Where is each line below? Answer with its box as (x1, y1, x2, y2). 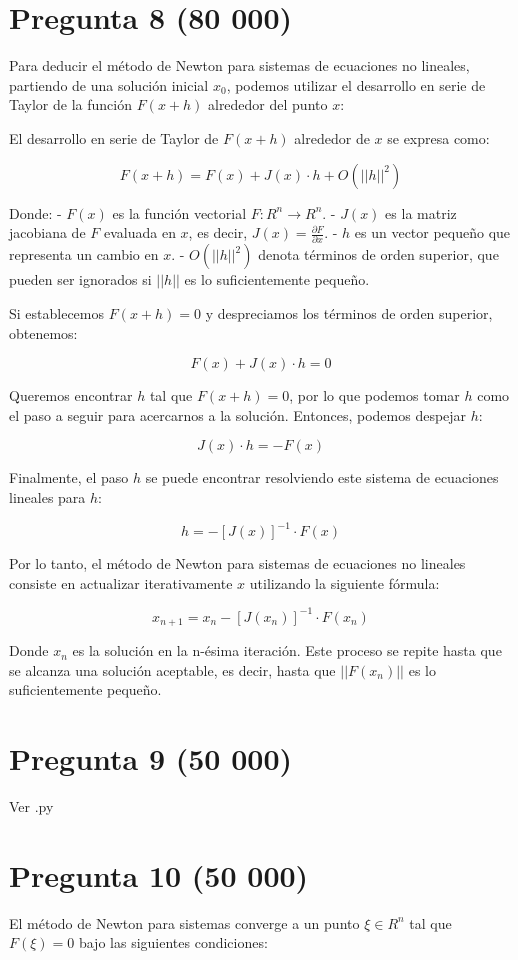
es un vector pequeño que (354, 222, 511, 243)
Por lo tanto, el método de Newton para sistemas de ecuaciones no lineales (9, 553, 466, 574)
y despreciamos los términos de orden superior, (205, 303, 493, 323)
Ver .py (9, 796, 54, 817)
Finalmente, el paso (9, 467, 129, 488)
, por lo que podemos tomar (289, 385, 460, 406)
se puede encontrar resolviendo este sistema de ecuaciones (145, 467, 499, 488)
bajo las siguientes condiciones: (78, 932, 268, 953)
